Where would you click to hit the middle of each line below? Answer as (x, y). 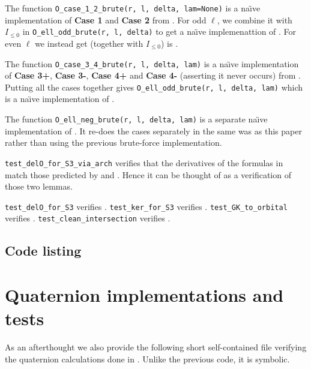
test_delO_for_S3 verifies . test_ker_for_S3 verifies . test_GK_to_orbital (146, 206)
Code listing (43, 250)
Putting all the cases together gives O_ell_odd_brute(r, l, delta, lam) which (154, 87)
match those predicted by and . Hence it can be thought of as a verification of (148, 174)
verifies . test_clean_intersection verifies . (88, 218)
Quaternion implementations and (144, 294)
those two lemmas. (39, 186)
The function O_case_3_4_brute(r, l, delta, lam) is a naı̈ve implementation (152, 63)
